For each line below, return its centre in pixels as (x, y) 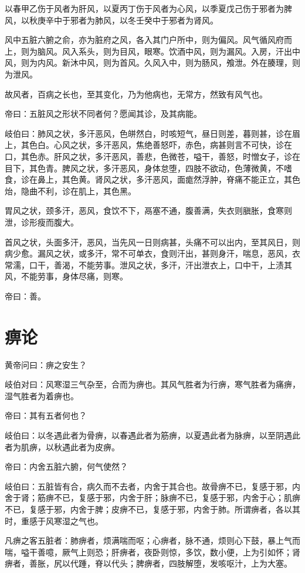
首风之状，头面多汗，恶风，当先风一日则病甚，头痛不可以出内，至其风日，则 (152, 242)
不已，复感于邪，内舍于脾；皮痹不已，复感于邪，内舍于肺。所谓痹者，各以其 (152, 509)
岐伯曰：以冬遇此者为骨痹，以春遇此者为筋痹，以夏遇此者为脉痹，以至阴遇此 (152, 435)
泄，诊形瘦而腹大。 (42, 222)
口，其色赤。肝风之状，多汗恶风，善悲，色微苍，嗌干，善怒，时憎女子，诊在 (152, 156)
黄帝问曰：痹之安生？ (46, 364)
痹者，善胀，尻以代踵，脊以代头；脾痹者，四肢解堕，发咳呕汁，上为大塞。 (148, 563)
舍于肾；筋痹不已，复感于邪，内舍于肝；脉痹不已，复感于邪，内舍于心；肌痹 (152, 498)
